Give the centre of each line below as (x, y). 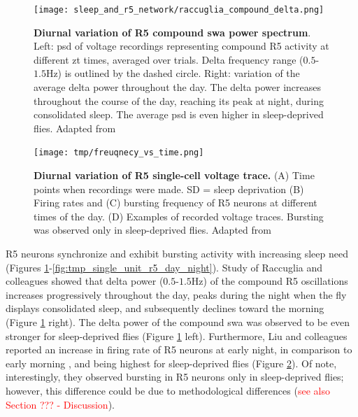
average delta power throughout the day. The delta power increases (177, 87)
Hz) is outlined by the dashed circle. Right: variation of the (173, 73)
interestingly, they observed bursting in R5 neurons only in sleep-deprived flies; (175, 377)
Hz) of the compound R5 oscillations (270, 281)
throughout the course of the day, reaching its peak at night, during (179, 100)
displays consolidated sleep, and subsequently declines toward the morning (165, 308)
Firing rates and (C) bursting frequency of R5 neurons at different (176, 203)
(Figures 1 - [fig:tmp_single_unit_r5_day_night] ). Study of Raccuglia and (164, 267)
